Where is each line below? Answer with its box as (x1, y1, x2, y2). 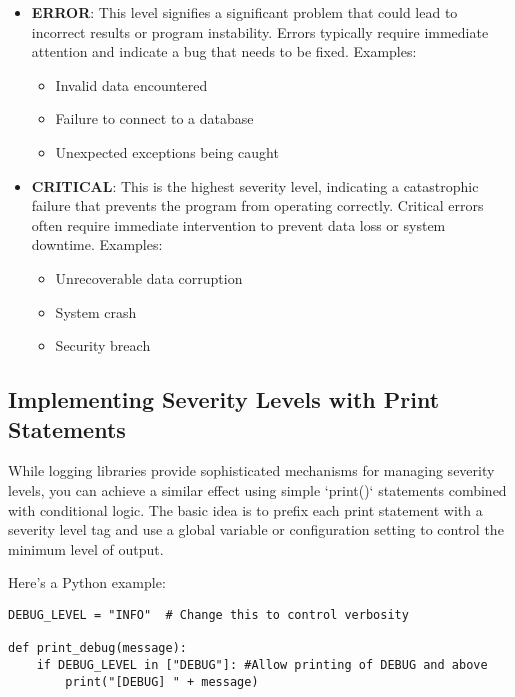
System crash (55, 301, 137, 322)
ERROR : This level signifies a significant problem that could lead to (31, 2, 458, 22)
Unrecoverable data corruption (55, 267, 243, 288)
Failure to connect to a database (55, 108, 254, 129)
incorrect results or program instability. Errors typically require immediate (31, 21, 489, 42)
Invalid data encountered (55, 74, 208, 95)
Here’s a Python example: (8, 572, 166, 593)
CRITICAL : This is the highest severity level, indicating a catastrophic (31, 175, 479, 196)
